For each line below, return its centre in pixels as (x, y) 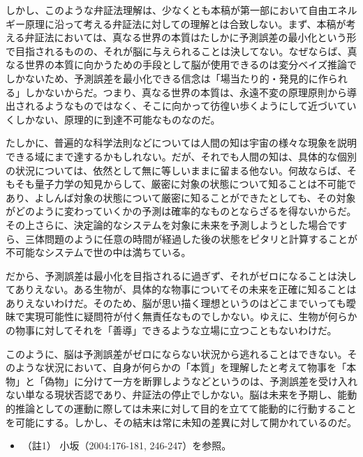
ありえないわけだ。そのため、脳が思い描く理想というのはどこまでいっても (176, 302)
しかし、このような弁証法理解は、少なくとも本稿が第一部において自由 (167, 10)
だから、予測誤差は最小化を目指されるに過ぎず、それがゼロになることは (172, 275)
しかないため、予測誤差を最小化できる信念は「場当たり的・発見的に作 (167, 78)
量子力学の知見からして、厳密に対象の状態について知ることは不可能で (195, 184)
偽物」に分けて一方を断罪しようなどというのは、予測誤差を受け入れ (201, 381)
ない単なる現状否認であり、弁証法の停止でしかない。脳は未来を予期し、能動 (181, 395)
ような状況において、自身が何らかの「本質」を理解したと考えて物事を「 (181, 367)
